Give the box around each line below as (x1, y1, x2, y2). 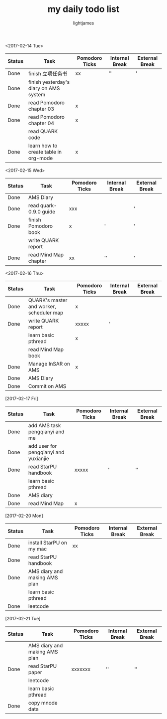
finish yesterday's (28, 78, 70, 85)
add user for (28, 442, 57, 449)
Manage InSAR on (28, 360, 71, 367)
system (28, 91, 46, 98)
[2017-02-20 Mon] (5, 513, 43, 519)
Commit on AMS (28, 382, 67, 389)
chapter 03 (28, 105, 55, 112)
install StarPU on (28, 539, 67, 546)
